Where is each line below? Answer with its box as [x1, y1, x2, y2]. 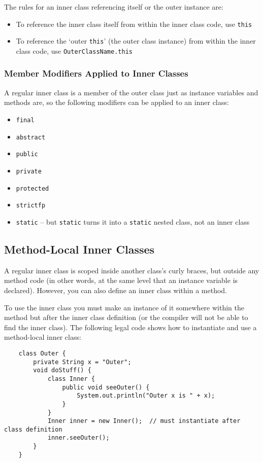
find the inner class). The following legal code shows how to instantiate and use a [4, 322, 257, 332]
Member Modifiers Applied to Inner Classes [4, 67, 188, 80]
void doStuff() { [33, 367, 91, 374]
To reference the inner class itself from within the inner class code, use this [16, 18, 252, 29]
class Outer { [18, 349, 66, 357]
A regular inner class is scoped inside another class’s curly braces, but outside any [4, 265, 259, 275]
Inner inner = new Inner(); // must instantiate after [47, 417, 241, 425]
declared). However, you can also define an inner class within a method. [4, 285, 227, 295]
